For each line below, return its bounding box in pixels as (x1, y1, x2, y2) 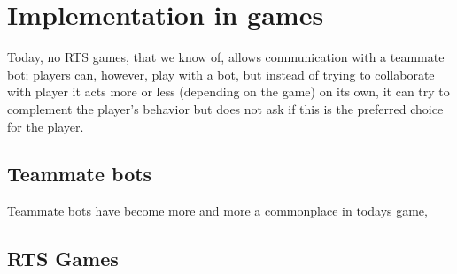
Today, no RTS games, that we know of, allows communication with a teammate (7, 48, 445, 66)
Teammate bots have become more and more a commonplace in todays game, (7, 202, 428, 220)
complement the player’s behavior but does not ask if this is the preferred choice (7, 99, 444, 118)
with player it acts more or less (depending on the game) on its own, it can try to (7, 82, 450, 101)
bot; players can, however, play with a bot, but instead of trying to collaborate (7, 65, 435, 83)
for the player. (7, 117, 84, 135)
